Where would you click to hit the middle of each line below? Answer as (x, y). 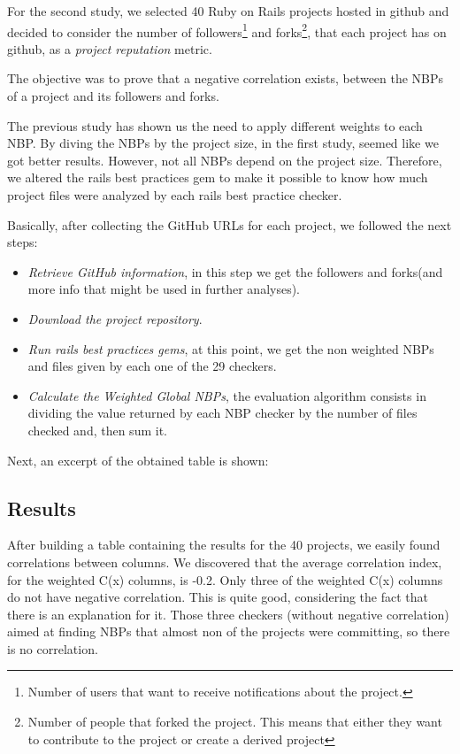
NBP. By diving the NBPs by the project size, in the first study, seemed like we (223, 143)
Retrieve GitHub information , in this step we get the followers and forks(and (235, 271)
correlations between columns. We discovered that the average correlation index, (225, 562)
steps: (23, 242)
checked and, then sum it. (97, 430)
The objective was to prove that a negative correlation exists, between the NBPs (226, 78)
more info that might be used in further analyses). (164, 289)
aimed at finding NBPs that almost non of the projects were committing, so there (229, 631)
